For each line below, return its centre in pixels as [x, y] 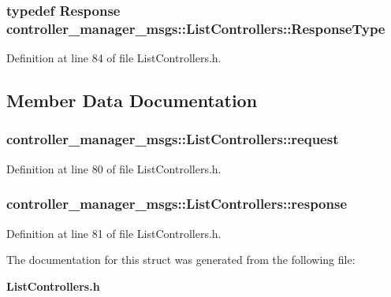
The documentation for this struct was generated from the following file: [181, 260]
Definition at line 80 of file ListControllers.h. [114, 168]
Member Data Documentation [132, 100]
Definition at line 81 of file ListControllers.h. [114, 233]
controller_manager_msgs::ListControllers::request [173, 139]
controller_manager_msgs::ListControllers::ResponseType [196, 28]
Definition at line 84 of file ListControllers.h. [114, 58]
